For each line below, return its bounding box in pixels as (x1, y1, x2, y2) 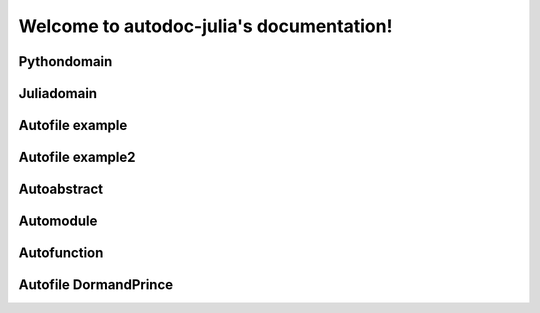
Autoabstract (18, 181, 104, 198)
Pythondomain (18, 53, 113, 70)
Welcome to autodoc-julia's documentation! (18, 15, 393, 37)
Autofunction (18, 245, 104, 262)
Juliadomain (18, 85, 98, 102)
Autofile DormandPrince (18, 276, 174, 294)
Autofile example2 (18, 149, 136, 166)
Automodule (18, 213, 98, 230)
